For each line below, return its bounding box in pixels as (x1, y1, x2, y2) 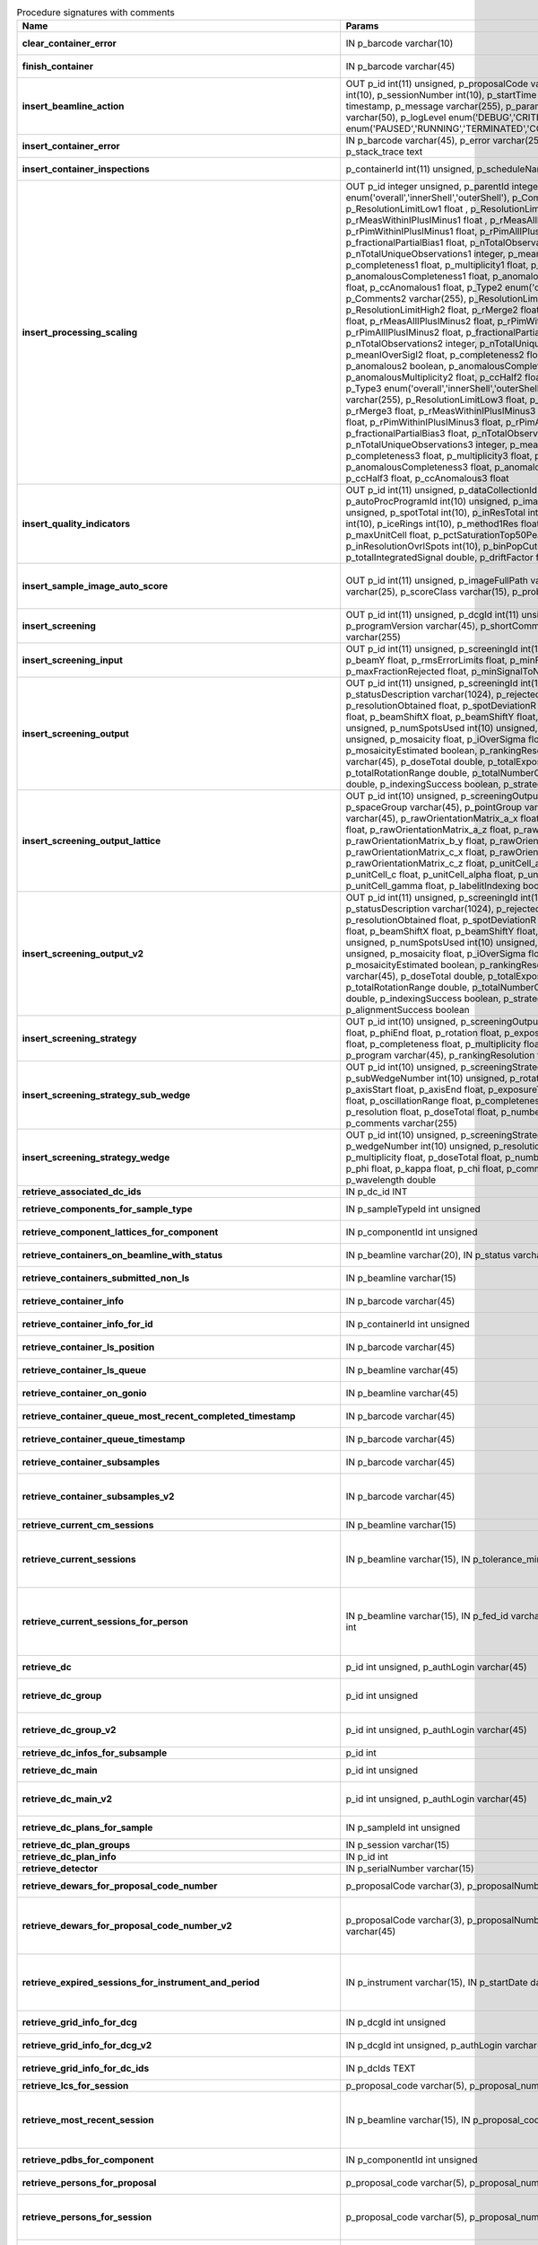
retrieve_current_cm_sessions (22, 1519, 154, 1531)
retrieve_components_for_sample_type (22, 1203, 193, 1216)
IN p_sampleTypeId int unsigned (345, 1203, 482, 1216)
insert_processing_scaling (22, 326, 138, 339)
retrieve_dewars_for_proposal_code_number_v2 (22, 1920, 232, 1932)
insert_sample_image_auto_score (22, 580, 169, 593)
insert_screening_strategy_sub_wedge (22, 1089, 191, 1102)
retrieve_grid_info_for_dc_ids (22, 2062, 150, 2074)
